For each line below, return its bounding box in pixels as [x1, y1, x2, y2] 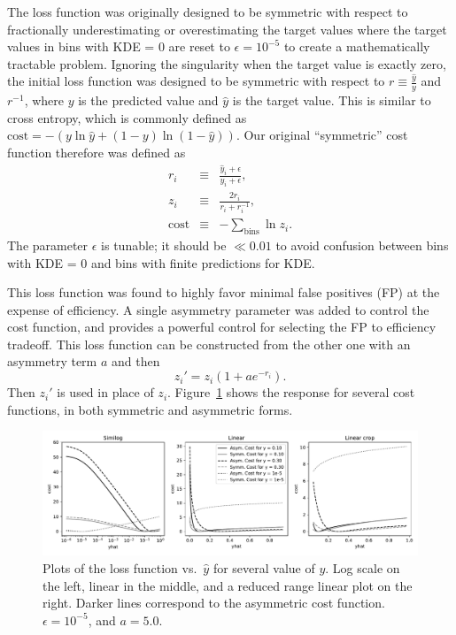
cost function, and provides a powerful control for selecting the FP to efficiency [7, 317, 437, 336]
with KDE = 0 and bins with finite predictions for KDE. [7, 253, 315, 272]
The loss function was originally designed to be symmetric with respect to [7, 3, 408, 20]
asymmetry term [7, 352, 97, 371]
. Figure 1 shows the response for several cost [167, 383, 415, 402]
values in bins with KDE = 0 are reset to [7, 37, 230, 56]
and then [111, 352, 160, 371]
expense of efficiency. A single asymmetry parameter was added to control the [7, 300, 429, 318]
